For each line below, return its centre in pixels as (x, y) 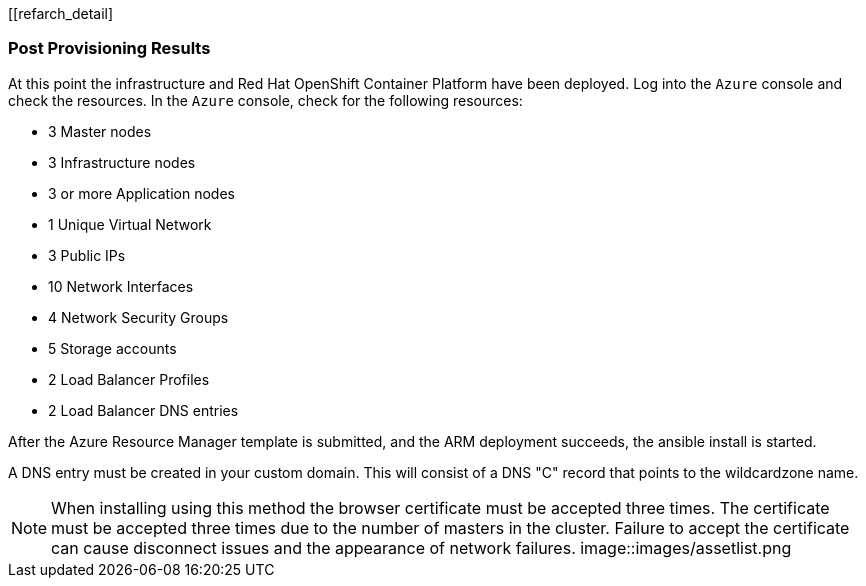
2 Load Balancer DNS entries (143, 410)
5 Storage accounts (112, 348)
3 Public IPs (87, 255)
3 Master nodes (100, 131)
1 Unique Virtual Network (130, 224)
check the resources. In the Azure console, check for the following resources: (265, 100)
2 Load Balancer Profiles (129, 379)
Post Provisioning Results (109, 48)
